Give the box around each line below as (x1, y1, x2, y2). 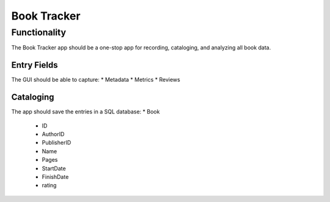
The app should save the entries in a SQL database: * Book (11, 108, 160, 115)
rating (42, 182, 57, 189)
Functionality (11, 27, 67, 38)
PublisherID (42, 139, 71, 146)
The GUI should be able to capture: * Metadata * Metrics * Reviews (11, 76, 180, 84)
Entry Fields (11, 60, 58, 70)
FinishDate (42, 173, 69, 180)
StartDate (42, 165, 67, 172)
